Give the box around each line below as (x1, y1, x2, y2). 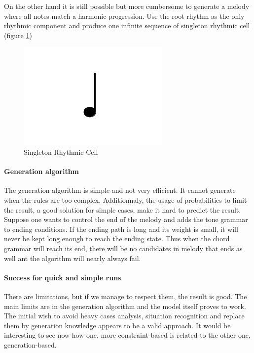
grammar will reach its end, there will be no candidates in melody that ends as (4, 243, 243, 253)
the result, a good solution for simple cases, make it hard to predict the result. (4, 204, 241, 215)
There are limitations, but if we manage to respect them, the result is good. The (4, 291, 247, 301)
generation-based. (4, 339, 57, 350)
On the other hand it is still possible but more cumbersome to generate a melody (4, 1, 250, 11)
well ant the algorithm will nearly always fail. (4, 253, 141, 263)
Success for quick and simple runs (4, 272, 121, 282)
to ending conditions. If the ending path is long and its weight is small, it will (4, 223, 238, 234)
